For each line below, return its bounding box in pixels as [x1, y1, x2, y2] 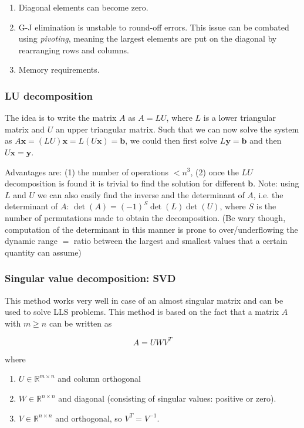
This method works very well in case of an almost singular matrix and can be [5, 294, 283, 306]
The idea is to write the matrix [5, 111, 117, 124]
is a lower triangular [203, 111, 276, 124]
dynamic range [5, 235, 58, 247]
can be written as [49, 317, 112, 329]
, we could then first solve [125, 134, 218, 147]
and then [249, 134, 282, 147]
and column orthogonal [58, 372, 141, 385]
